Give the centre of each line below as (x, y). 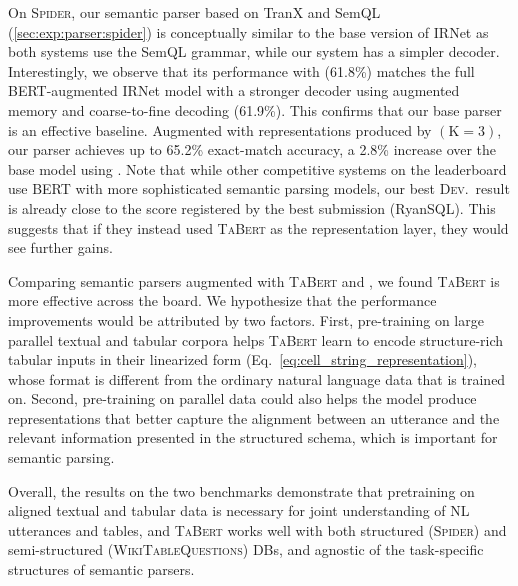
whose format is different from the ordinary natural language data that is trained (257, 378)
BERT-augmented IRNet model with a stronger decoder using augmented (234, 90)
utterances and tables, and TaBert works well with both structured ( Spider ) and (257, 529)
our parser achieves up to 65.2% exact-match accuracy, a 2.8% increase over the (252, 149)
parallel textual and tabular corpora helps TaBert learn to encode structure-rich (256, 339)
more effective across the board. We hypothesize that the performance (222, 300)
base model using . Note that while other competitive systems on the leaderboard (257, 168)
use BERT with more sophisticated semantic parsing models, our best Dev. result (259, 188)
